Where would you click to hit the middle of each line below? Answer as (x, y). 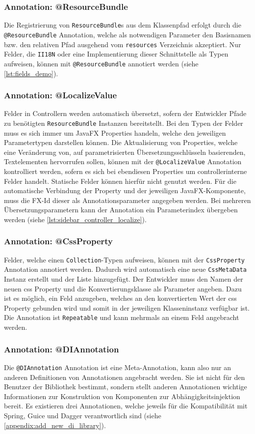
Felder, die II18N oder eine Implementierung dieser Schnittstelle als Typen (116, 54)
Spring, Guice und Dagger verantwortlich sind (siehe (83, 415)
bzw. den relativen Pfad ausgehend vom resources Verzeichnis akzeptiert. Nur (123, 44)
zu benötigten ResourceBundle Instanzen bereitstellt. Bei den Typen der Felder (124, 123)
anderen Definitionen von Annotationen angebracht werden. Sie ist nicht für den (125, 377)
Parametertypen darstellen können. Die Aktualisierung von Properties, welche (121, 142)
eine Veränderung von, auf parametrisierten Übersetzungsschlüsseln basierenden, (125, 152)
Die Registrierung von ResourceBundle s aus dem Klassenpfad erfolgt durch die (123, 25)
